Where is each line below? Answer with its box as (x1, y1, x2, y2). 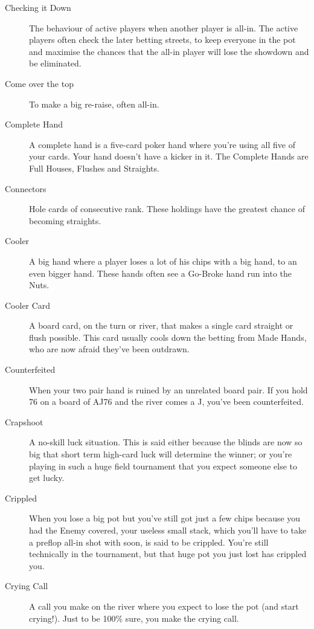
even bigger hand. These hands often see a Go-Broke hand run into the (29, 266, 292, 279)
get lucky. (29, 471, 65, 484)
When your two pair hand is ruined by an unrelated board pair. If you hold (29, 383, 308, 396)
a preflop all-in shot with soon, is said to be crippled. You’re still (29, 535, 269, 548)
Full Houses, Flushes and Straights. (29, 161, 159, 174)
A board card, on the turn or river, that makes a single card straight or (29, 319, 293, 332)
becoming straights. (29, 214, 101, 227)
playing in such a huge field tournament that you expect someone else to (29, 459, 297, 472)
